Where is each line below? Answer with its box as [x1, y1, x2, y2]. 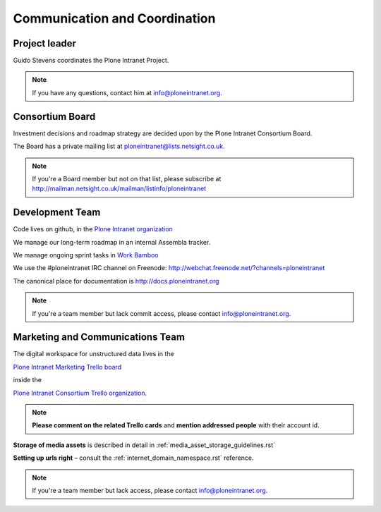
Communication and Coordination [13, 11, 216, 26]
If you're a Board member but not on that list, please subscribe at [32, 174, 222, 183]
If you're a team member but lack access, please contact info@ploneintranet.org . [32, 486, 268, 494]
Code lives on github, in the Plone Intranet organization [13, 225, 173, 233]
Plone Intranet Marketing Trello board [13, 362, 122, 371]
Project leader [13, 37, 77, 49]
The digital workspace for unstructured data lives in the [13, 350, 174, 358]
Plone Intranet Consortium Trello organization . [13, 389, 147, 397]
